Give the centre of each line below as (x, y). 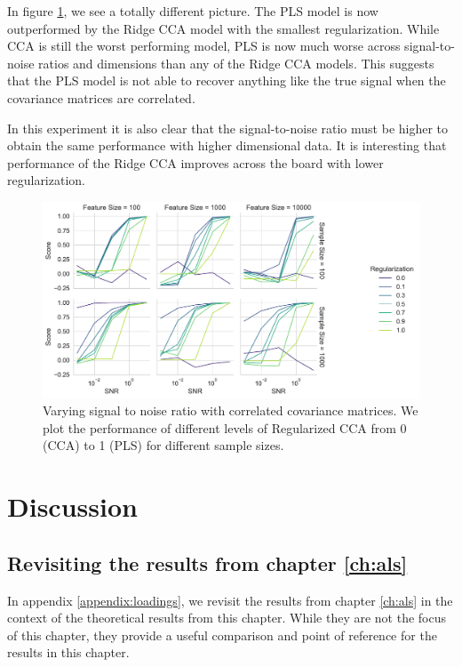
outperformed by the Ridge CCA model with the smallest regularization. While (223, 28)
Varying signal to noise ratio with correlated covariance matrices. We (231, 410)
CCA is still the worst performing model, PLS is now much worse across (204, 46)
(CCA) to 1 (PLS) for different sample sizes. (163, 445)
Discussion (72, 506)
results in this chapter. (68, 652)
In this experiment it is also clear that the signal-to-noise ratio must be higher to (228, 128)
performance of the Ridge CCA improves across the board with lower (195, 162)
